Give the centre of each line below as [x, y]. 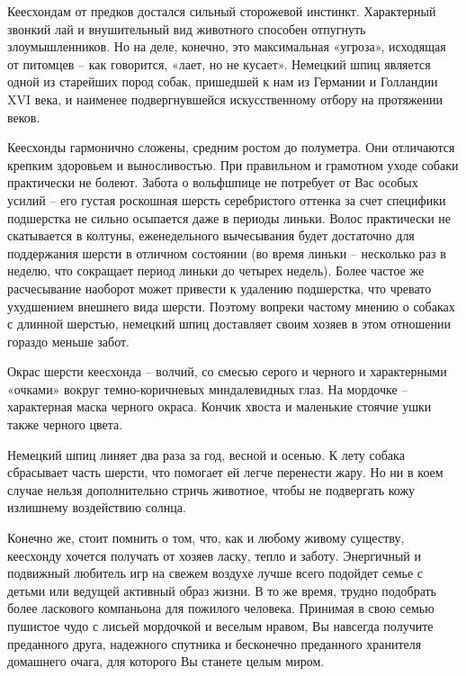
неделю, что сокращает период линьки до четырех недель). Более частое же [216, 270]
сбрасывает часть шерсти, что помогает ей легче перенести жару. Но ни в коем [225, 472]
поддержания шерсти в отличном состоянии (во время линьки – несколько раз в [227, 252]
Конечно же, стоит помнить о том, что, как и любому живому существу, [206, 538]
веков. [24, 117]
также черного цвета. [65, 424]
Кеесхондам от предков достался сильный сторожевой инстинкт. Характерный [222, 11]
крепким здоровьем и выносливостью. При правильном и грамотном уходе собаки [233, 164]
